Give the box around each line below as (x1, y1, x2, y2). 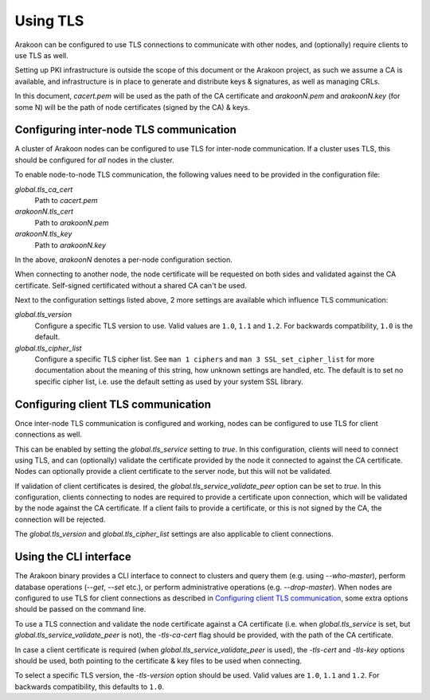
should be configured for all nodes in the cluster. (14, 155, 174, 165)
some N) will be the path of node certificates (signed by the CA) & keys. (14, 102, 250, 111)
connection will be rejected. (14, 514, 106, 524)
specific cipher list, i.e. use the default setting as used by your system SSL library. (34, 377, 304, 386)
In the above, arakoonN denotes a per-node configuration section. (14, 255, 233, 264)
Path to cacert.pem (34, 195, 99, 205)
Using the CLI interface (14, 550, 131, 564)
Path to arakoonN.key (34, 240, 107, 250)
